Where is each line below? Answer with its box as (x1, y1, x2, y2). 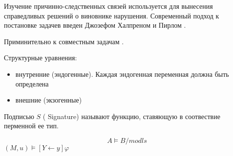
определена (15, 78, 49, 88)
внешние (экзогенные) (15, 95, 82, 105)
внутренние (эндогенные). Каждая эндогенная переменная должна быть (15, 69, 229, 79)
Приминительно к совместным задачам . (4, 36, 124, 46)
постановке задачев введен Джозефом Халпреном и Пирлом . (4, 20, 186, 30)
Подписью (4, 111, 34, 121)
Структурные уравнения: (4, 52, 77, 63)
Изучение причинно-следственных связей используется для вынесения (4, 1, 213, 11)
